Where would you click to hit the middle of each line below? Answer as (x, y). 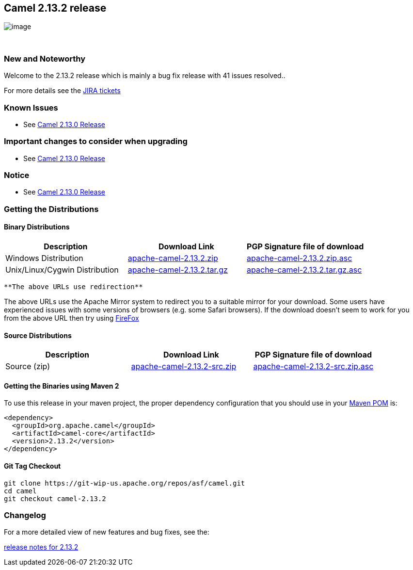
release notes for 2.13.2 (41, 547)
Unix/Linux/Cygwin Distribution (62, 270)
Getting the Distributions (51, 209)
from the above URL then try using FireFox (71, 318)
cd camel (20, 491)
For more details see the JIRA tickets (62, 91)
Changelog (25, 515)
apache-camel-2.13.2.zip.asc (300, 258)
